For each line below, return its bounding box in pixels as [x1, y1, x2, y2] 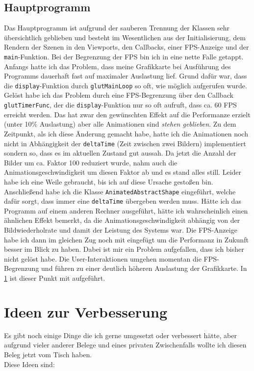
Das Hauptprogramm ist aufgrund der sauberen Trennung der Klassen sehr [4, 23, 229, 33]
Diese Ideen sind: [4, 359, 55, 369]
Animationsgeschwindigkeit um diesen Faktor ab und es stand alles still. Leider [4, 167, 242, 177]
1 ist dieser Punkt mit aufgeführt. [4, 273, 105, 283]
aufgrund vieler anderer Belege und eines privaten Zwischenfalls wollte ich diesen [4, 340, 247, 350]
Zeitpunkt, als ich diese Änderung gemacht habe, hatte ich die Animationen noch [4, 128, 248, 138]
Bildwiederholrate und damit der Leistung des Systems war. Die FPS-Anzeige [4, 225, 237, 235]
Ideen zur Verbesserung [4, 301, 167, 321]
